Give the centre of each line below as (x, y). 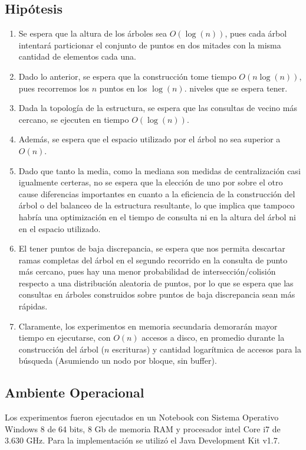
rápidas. (33, 306)
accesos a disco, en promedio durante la (213, 337)
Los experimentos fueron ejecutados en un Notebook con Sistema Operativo (142, 417)
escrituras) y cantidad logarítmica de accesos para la (207, 349)
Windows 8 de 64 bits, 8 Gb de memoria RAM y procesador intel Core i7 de (143, 428)
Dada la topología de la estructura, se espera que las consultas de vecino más (158, 108)
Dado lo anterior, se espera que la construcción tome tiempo (127, 76)
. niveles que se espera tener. (236, 88)
